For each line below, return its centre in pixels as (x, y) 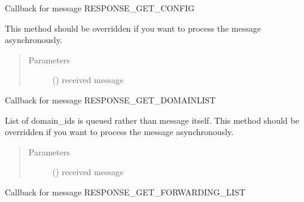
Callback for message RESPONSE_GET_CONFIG (100, 8)
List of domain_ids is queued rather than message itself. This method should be (152, 120)
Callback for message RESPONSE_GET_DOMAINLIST (110, 100)
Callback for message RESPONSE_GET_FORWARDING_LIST (125, 192)
